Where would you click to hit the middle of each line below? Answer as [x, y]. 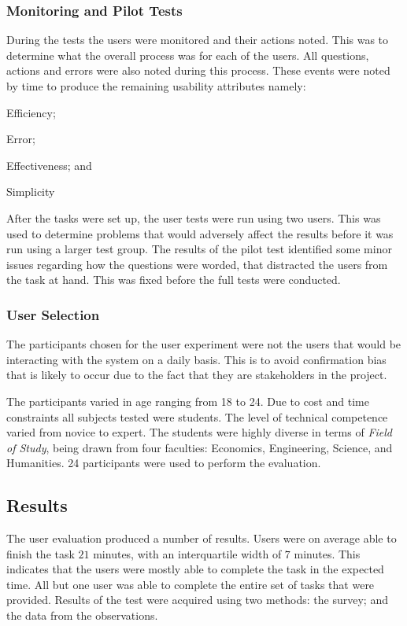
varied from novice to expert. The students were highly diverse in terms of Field [200, 432]
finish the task [41, 553]
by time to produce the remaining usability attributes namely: [156, 86]
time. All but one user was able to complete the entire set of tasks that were [191, 584]
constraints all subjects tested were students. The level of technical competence [197, 416]
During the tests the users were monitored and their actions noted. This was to [198, 40]
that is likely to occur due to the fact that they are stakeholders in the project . [197, 375]
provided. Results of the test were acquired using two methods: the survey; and [197, 600]
